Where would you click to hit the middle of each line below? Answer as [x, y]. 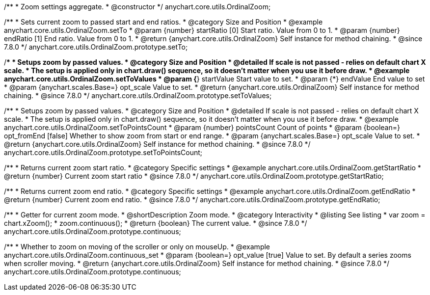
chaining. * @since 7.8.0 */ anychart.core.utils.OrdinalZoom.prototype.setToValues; [138, 95]
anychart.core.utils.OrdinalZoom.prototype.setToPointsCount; [103, 152]
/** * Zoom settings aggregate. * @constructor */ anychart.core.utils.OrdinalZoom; [137, 7]
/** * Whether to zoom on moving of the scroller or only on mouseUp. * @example [137, 247]
